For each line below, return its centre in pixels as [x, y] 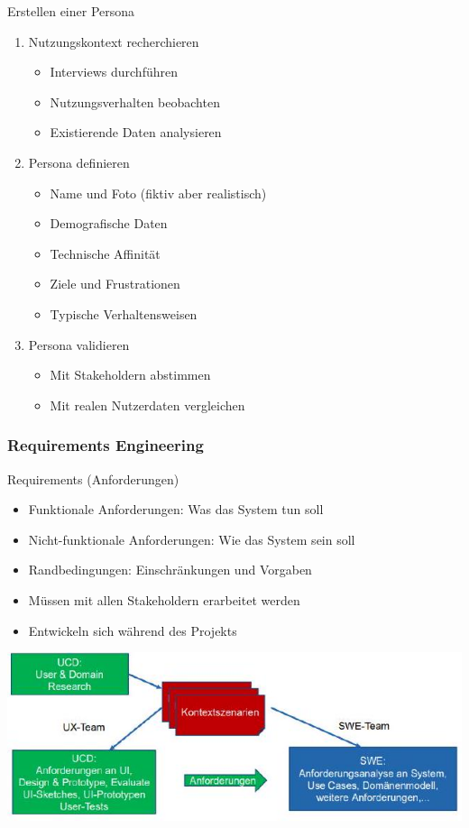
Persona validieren [79, 344]
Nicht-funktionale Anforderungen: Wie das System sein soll [192, 539]
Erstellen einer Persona [71, 11]
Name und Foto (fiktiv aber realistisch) [158, 193]
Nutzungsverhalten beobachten [135, 101]
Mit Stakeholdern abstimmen [130, 375]
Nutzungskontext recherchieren [114, 41]
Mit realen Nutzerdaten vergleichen [147, 405]
